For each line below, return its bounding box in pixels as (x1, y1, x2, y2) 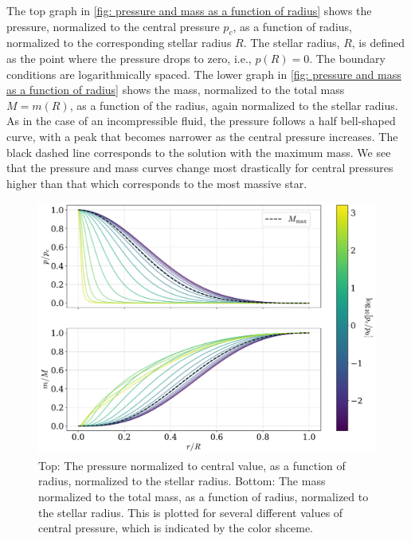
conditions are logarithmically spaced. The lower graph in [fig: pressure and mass (6, 65, 401, 82)
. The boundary (309, 49, 386, 66)
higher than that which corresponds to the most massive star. (6, 174, 307, 191)
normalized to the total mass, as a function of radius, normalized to (38, 488, 369, 505)
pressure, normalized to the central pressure (6, 18, 220, 34)
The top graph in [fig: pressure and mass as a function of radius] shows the (6, 2, 372, 18)
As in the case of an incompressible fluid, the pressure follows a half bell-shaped (6, 112, 396, 129)
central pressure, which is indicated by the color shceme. (38, 519, 313, 536)
